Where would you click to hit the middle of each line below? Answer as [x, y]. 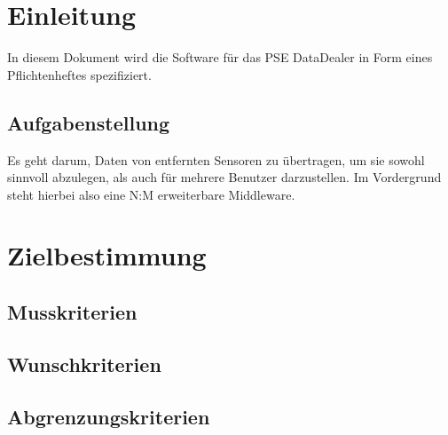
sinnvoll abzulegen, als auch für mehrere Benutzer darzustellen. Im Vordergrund [224, 177]
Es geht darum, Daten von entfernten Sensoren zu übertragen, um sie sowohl [216, 159]
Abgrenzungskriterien [109, 416]
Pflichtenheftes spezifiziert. [79, 74]
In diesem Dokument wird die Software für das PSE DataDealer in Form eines [220, 57]
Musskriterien [72, 312]
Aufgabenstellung [89, 122]
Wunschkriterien [84, 364]
